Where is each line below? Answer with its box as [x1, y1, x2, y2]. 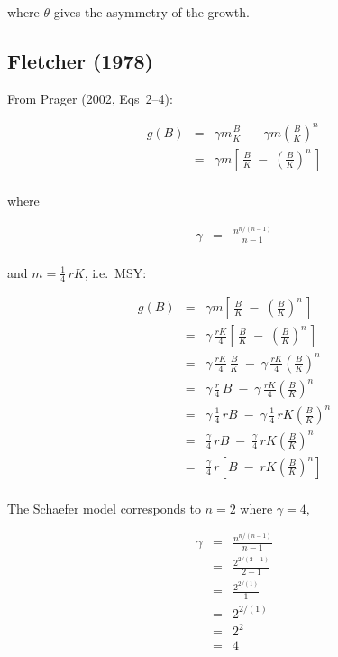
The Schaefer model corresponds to [7, 498, 201, 517]
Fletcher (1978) [7, 46, 153, 74]
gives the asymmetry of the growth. [53, 3, 250, 21]
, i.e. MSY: [84, 263, 147, 282]
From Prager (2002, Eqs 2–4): [7, 88, 173, 107]
